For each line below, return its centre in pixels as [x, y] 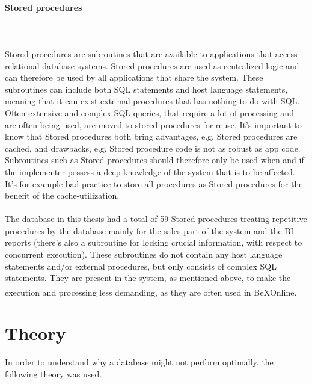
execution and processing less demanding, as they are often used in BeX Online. [151, 292]
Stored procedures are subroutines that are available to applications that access [151, 53]
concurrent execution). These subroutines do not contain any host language [144, 254]
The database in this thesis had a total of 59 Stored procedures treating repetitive [156, 219]
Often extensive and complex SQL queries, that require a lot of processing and [149, 112]
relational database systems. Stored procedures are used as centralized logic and [152, 65]
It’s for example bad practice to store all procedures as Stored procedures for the [154, 183]
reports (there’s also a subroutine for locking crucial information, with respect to [154, 242]
